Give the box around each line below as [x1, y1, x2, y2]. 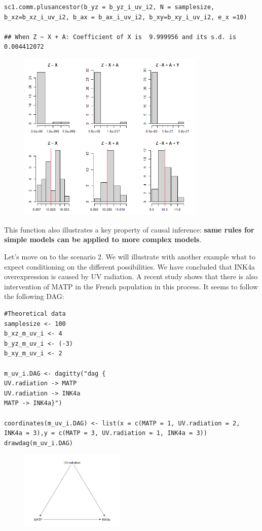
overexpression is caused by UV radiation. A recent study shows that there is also [4, 271, 258, 282]
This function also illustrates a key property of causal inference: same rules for [4, 224, 254, 235]
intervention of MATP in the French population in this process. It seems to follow [4, 281, 258, 291]
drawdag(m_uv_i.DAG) [4, 439, 73, 447]
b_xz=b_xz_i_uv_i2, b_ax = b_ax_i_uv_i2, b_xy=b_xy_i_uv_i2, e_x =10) [4, 13, 247, 21]
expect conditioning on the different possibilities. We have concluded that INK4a [4, 261, 255, 272]
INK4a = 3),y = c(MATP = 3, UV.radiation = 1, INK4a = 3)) [4, 429, 207, 437]
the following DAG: [4, 291, 64, 302]
